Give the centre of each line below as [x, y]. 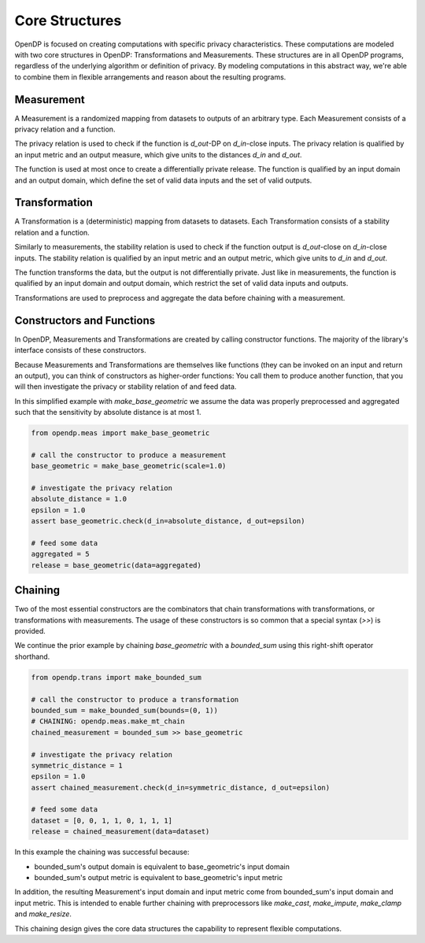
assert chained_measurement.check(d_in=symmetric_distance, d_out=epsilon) [181, 788]
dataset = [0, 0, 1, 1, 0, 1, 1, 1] [102, 820]
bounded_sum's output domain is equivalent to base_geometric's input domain [162, 867]
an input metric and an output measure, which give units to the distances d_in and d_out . [158, 154]
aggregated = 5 [60, 554]
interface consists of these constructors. [81, 350]
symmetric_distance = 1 [77, 765]
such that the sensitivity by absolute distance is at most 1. [108, 412]
